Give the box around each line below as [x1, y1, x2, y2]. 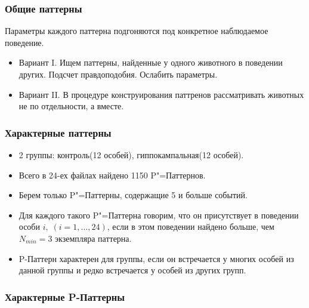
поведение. [5, 36, 44, 48]
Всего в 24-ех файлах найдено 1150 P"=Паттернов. [18, 168, 206, 181]
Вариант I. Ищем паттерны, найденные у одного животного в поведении [18, 56, 283, 69]
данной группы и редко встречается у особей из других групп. [18, 264, 246, 276]
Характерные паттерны [5, 125, 112, 140]
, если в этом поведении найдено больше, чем [107, 220, 274, 233]
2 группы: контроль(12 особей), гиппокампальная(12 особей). [18, 149, 244, 161]
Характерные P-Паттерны [5, 289, 125, 304]
